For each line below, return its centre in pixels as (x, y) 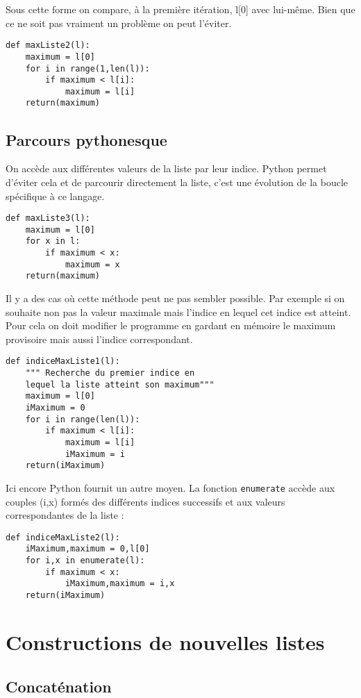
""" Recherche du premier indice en (110, 373)
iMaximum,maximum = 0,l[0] (87, 549)
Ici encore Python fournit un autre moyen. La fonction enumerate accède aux (170, 487)
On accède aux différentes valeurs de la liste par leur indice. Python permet (166, 168)
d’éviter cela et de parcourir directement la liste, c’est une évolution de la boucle (177, 182)
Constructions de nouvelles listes (165, 641)
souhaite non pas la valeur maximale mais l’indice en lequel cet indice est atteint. (178, 311)
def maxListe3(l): (48, 218)
